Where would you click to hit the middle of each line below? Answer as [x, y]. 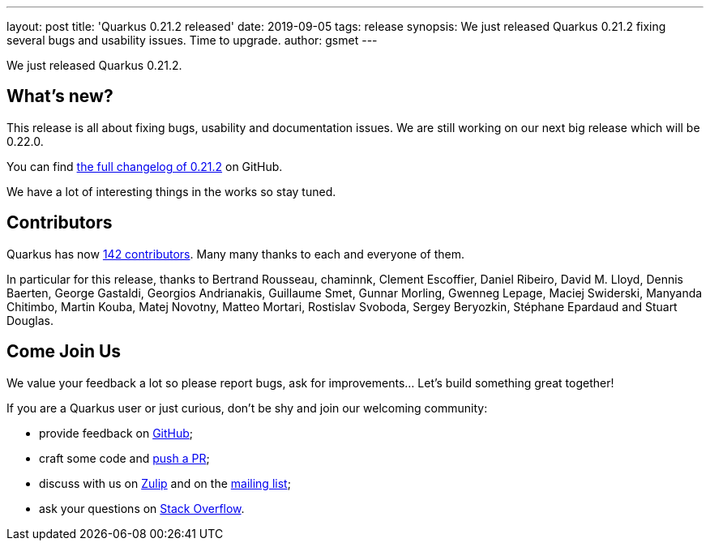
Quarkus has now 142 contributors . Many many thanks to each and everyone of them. [235, 254]
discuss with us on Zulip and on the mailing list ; [165, 483]
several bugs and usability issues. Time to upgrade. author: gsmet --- [192, 40]
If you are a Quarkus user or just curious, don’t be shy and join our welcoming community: [247, 408]
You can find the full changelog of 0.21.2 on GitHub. [145, 166]
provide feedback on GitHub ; [116, 433]
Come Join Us [64, 352]
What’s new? [60, 96]
